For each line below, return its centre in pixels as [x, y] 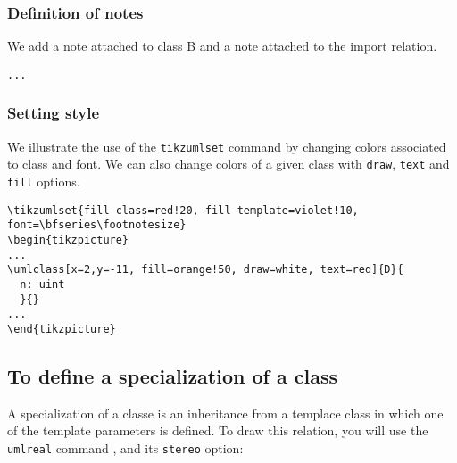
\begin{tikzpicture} [68, 240]
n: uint [42, 284]
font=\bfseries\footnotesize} [97, 225]
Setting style [54, 113]
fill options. [44, 181]
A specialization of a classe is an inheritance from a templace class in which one [225, 413]
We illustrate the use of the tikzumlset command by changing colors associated [227, 146]
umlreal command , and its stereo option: [125, 447]
